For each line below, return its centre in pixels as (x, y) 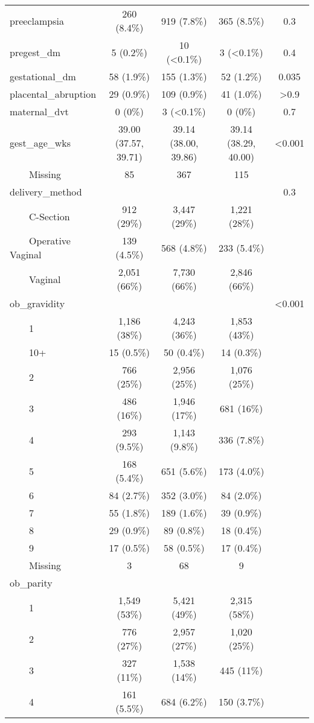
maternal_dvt (39, 111)
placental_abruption (53, 94)
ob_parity (31, 583)
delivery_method (46, 192)
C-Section (50, 216)
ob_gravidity (37, 303)
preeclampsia (37, 21)
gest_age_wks (40, 143)
